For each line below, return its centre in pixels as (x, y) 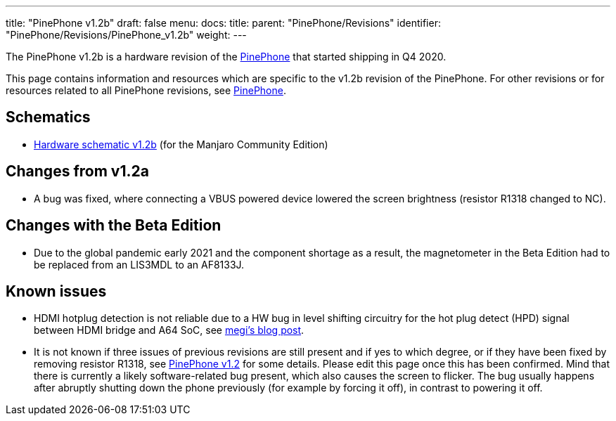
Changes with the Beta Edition (114, 226)
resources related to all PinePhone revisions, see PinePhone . (146, 90)
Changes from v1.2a (77, 171)
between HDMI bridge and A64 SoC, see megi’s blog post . (169, 330)
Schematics (48, 117)
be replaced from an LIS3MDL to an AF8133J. (139, 264)
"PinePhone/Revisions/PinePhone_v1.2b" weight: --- (126, 35)
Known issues (56, 291)
